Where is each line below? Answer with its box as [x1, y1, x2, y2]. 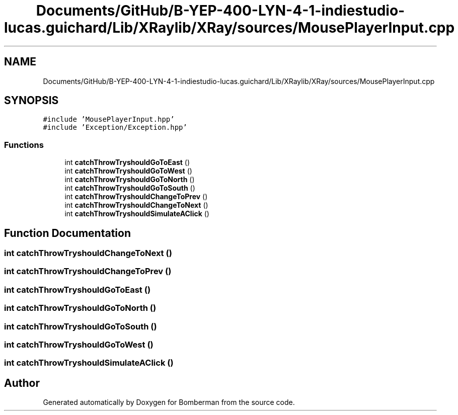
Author [4, 376, 40, 389]
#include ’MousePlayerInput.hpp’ [43, 115, 175, 124]
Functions [4, 139, 44, 150]
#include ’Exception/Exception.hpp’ [43, 123, 187, 132]
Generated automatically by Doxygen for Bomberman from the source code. [43, 398, 295, 407]
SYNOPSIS [4, 94, 59, 107]
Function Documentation [4, 226, 131, 239]
